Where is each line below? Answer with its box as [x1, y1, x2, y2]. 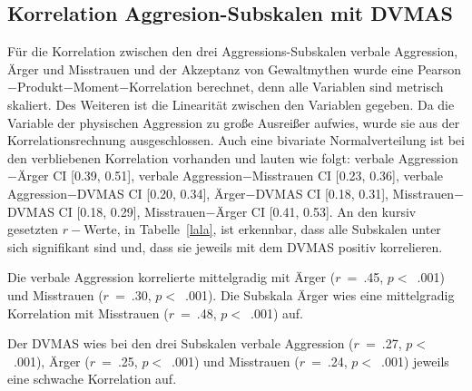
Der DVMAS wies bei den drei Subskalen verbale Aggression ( [7, 334, 354, 353]
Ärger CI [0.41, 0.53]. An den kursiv [215, 201, 417, 220]
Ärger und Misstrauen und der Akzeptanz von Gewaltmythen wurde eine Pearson [7, 59, 462, 78]
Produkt [16, 77, 64, 96]
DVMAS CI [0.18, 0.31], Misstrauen [255, 183, 455, 202]
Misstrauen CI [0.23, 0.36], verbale [251, 166, 444, 185]
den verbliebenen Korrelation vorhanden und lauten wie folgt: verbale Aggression [7, 148, 458, 167]
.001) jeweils [381, 351, 449, 370]
